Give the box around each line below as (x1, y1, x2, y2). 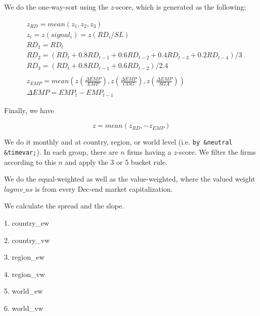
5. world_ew (4, 286, 43, 296)
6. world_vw (4, 303, 44, 313)
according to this (4, 156, 56, 167)
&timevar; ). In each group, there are (4, 147, 118, 157)
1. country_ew (4, 218, 50, 228)
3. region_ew (4, 252, 45, 262)
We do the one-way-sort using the (4, 2, 108, 12)
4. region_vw (4, 268, 45, 279)
